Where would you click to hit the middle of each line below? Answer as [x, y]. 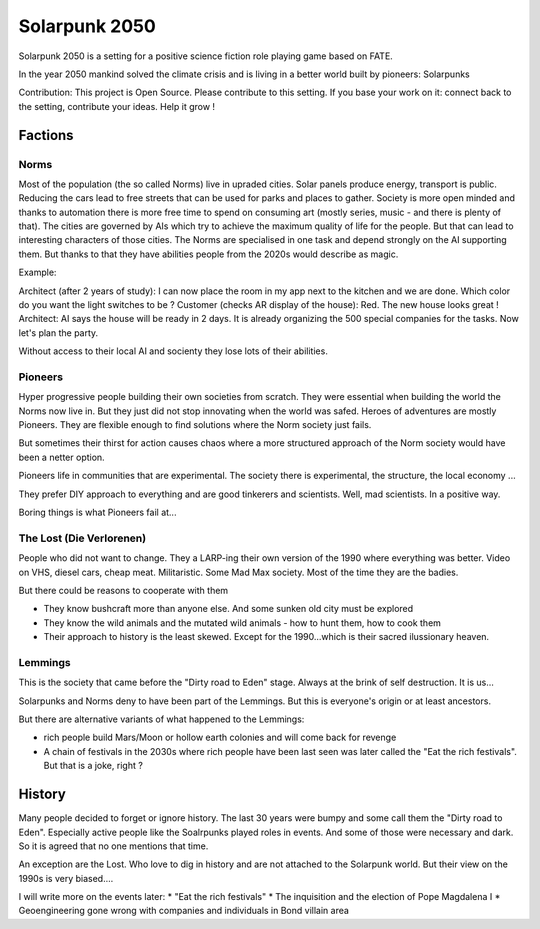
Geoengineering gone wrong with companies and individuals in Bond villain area [184, 911]
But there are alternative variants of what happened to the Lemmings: [161, 719]
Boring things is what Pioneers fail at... [97, 512]
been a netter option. [61, 457]
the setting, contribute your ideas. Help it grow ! [116, 106]
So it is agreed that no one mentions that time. [113, 846]
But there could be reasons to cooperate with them [123, 590]
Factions [46, 135]
